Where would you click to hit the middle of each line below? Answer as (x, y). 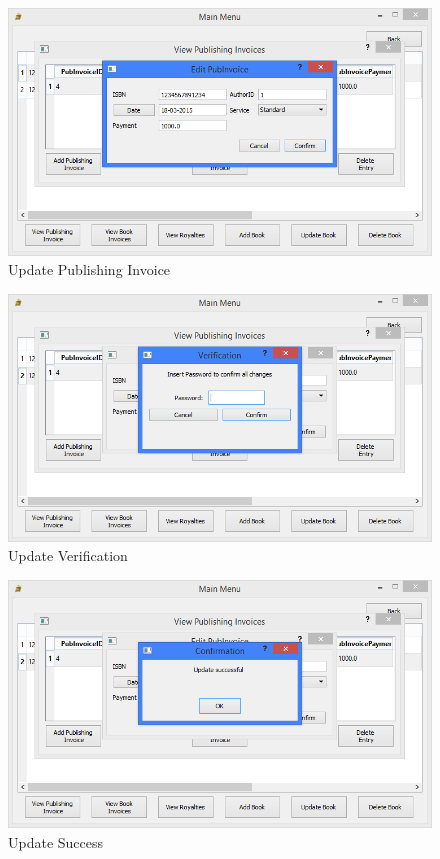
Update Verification (68, 555)
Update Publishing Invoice (89, 269)
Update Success (56, 841)
